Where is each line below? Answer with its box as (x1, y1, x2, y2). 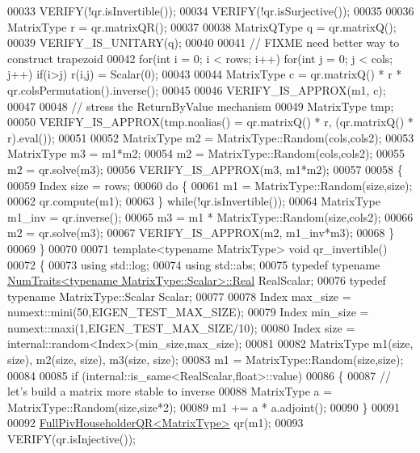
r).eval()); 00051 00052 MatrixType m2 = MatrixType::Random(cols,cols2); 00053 (7, 129, 414, 146)
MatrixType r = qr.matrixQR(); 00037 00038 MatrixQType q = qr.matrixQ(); (7, 18, 397, 35)
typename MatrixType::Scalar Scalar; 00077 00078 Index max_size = (7, 287, 351, 304)
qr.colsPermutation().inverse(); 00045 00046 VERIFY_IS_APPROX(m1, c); (7, 81, 386, 98)
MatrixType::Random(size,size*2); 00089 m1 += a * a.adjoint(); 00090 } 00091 (7, 398, 401, 415)
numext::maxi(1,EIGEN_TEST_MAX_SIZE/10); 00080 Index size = (7, 319, 355, 336)
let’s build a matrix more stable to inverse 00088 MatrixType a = (7, 383, 333, 400)
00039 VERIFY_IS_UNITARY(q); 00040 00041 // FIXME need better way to (7, 34, 400, 51)
